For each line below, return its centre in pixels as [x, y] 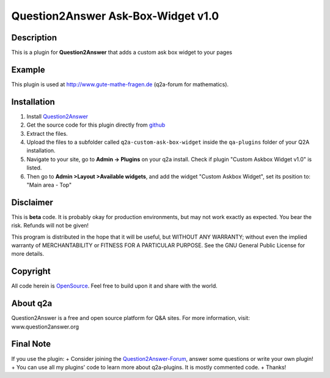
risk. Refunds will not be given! [50, 226]
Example [28, 69]
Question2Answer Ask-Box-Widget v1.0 [115, 16]
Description [34, 38]
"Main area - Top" [49, 185]
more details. [28, 254]
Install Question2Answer [57, 116]
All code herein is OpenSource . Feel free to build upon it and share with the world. [115, 286]
